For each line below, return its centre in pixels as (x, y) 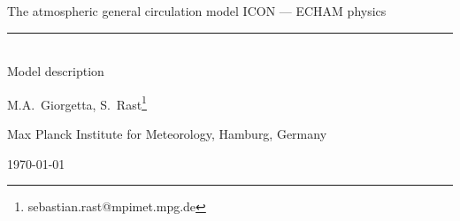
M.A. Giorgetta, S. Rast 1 (77, 103)
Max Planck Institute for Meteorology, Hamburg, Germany (167, 134)
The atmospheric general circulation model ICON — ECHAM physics (197, 11)
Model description (56, 71)
